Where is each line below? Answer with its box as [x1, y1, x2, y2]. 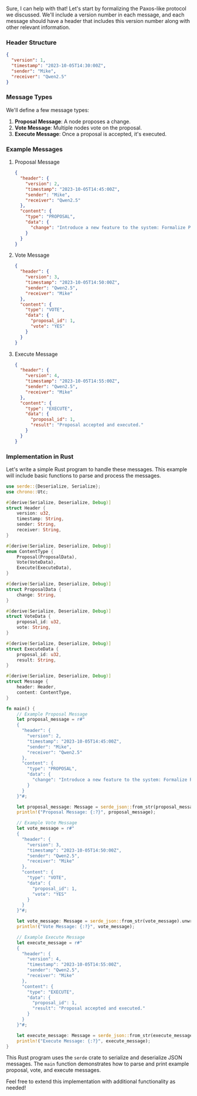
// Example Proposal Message [16, 711, 88, 717]
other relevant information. [6, 24, 70, 31]
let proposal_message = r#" [16, 717, 85, 723]
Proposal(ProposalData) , [16, 554, 77, 560]
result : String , [16, 657, 57, 663]
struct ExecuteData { [6, 646, 59, 652]
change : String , [16, 592, 57, 598]
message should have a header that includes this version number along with [6, 18, 191, 24]
